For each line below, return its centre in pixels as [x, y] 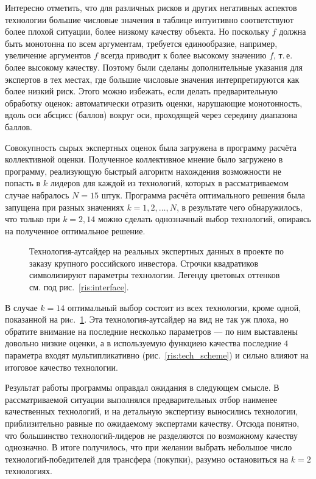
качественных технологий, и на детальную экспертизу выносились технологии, [152, 411]
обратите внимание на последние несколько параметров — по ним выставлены [151, 331]
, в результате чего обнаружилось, [240, 207]
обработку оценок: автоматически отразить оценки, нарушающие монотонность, [154, 103]
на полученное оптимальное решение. [75, 230]
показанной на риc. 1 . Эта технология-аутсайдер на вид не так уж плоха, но [147, 319]
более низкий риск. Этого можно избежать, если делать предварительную [142, 91]
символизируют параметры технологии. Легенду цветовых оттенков [155, 275]
